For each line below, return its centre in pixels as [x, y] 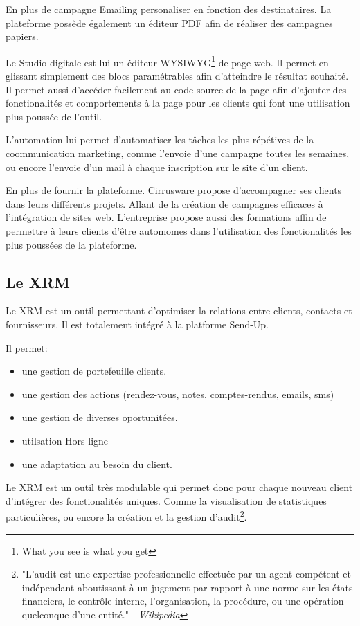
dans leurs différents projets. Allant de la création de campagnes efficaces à [164, 203]
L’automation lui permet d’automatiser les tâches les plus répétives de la [160, 140]
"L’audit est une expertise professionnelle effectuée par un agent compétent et [186, 574]
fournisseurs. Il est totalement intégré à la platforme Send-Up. [137, 324]
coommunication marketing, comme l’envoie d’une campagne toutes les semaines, [178, 153]
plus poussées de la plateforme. [71, 244]
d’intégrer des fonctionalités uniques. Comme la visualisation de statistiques [166, 500]
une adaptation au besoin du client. [97, 464]
